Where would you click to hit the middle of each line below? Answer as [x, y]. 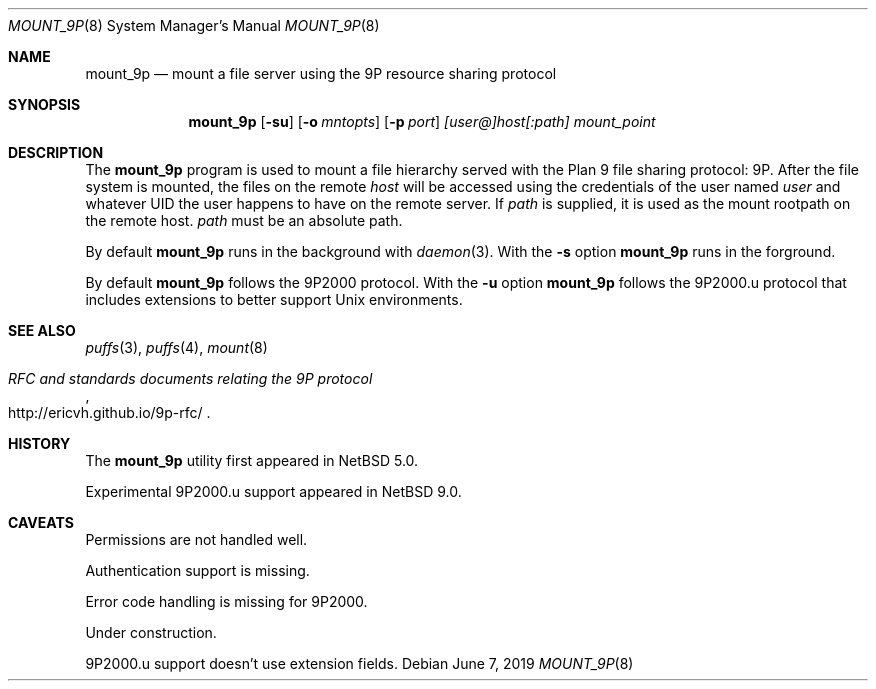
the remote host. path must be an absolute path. [244, 220]
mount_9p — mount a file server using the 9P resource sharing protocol [321, 73]
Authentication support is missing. [197, 570]
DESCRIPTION [56, 152]
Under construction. [151, 632]
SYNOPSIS [44, 104]
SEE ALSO [42, 330]
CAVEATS [41, 522]
